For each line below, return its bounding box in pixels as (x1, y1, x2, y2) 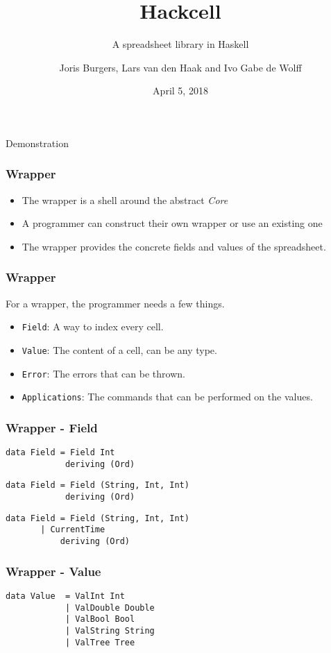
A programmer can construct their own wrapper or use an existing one (22, 216, 323, 230)
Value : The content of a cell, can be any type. (22, 342, 217, 357)
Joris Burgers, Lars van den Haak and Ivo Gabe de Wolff (59, 60, 302, 74)
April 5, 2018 (153, 83, 208, 98)
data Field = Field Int (6, 448, 115, 458)
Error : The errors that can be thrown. (22, 366, 185, 380)
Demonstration (6, 135, 69, 150)
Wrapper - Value (6, 562, 101, 579)
